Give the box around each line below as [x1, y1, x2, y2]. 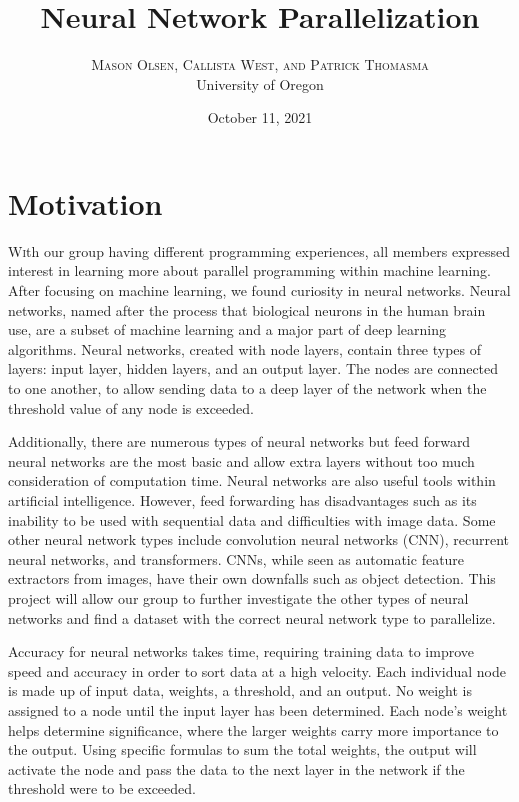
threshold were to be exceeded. [8, 778, 196, 799]
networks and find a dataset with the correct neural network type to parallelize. [8, 607, 496, 628]
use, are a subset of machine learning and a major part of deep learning [8, 319, 446, 340]
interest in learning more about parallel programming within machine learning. [8, 260, 492, 281]
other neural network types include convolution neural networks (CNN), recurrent [8, 529, 509, 550]
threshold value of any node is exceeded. [8, 397, 254, 418]
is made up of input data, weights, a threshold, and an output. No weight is [8, 680, 472, 701]
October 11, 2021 [207, 107, 313, 128]
